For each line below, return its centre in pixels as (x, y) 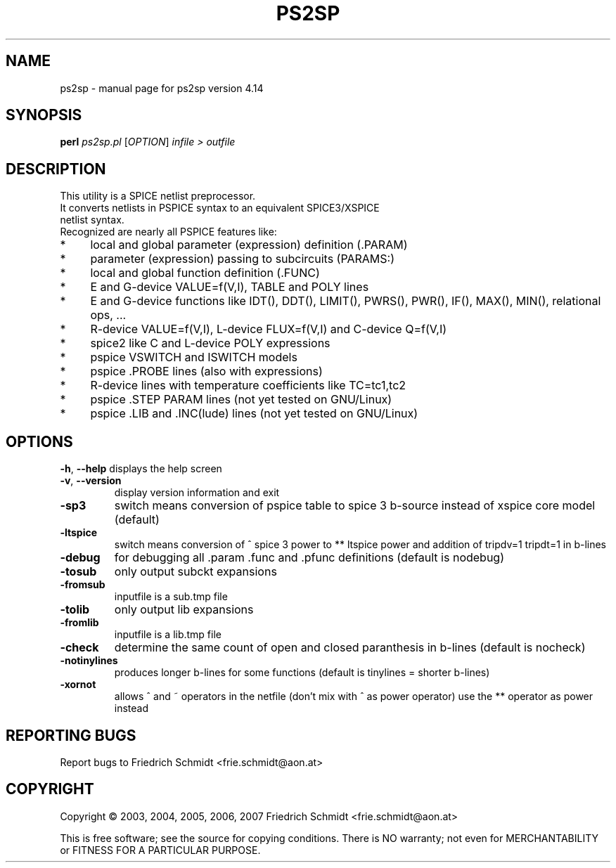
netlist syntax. (92, 220)
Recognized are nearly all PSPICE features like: (168, 232)
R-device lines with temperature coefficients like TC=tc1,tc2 (248, 386)
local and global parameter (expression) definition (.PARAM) (249, 245)
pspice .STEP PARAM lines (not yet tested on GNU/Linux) (241, 400)
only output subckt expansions (195, 572)
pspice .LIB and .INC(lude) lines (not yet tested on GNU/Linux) (254, 414)
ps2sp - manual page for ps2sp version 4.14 (162, 88)
